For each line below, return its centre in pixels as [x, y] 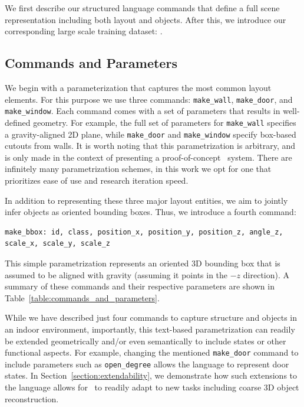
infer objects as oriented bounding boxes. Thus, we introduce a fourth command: [151, 212]
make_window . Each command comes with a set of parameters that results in [143, 111]
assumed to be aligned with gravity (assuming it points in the [116, 274]
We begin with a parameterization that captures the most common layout [138, 87]
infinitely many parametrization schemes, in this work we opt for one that [138, 169]
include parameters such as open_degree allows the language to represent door [147, 364]
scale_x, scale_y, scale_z [57, 244]
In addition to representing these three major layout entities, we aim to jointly [146, 200]
